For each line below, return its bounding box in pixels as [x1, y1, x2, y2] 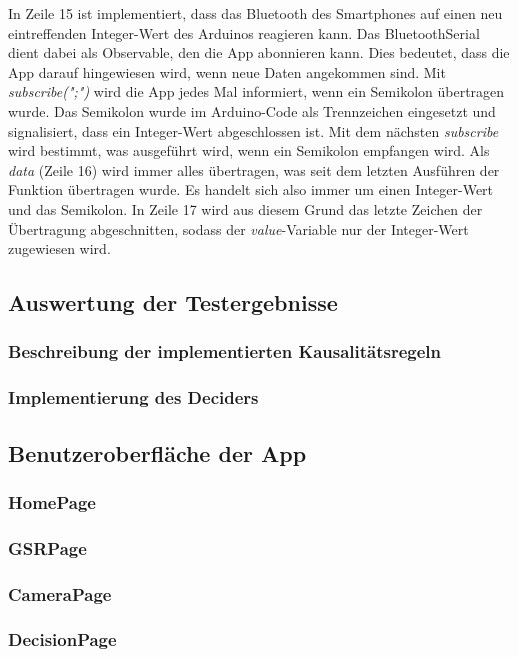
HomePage [8, 489, 96, 514]
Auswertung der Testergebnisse [8, 287, 338, 318]
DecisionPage [8, 627, 117, 652]
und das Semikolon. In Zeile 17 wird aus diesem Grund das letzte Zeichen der [8, 198, 483, 219]
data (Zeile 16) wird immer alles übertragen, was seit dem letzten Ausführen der [8, 159, 500, 180]
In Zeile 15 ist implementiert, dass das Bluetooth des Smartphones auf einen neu [8, 3, 503, 23]
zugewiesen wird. [8, 238, 111, 259]
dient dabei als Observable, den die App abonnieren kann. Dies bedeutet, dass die [8, 42, 510, 63]
